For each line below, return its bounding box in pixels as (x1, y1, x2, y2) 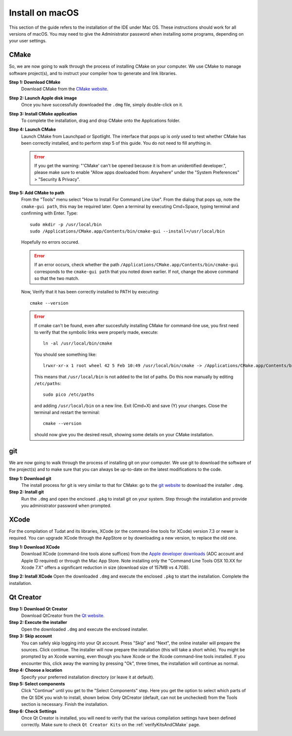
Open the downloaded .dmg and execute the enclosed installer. (21, 626, 148, 632)
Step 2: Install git (9, 489, 44, 495)
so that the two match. (34, 275, 80, 281)
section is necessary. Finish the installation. (21, 701, 109, 707)
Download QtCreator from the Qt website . (21, 613, 105, 619)
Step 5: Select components (9, 680, 65, 687)
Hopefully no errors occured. (21, 239, 80, 245)
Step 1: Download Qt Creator (9, 606, 68, 612)
